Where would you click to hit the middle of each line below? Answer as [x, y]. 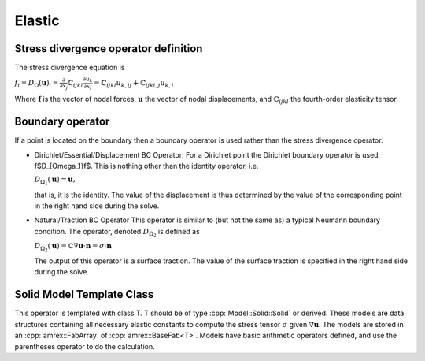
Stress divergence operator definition [109, 48]
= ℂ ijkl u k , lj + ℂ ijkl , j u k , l [133, 84]
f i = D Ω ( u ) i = [37, 84]
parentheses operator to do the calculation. [85, 346]
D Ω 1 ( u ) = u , [55, 181]
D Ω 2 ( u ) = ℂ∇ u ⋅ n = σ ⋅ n [73, 247]
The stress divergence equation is [70, 68]
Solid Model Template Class [84, 294]
